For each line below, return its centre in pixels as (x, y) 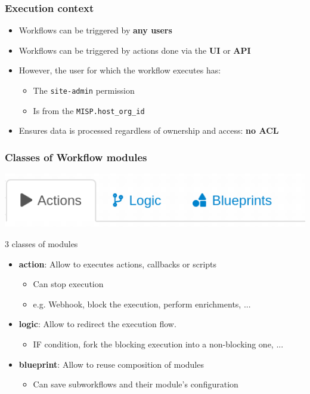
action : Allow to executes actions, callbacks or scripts (118, 264)
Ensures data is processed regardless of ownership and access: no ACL (149, 130)
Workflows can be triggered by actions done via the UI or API (135, 50)
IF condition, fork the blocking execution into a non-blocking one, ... (158, 344)
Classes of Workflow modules (76, 157)
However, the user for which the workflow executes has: (120, 70)
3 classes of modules (41, 244)
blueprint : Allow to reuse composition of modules (111, 364)
